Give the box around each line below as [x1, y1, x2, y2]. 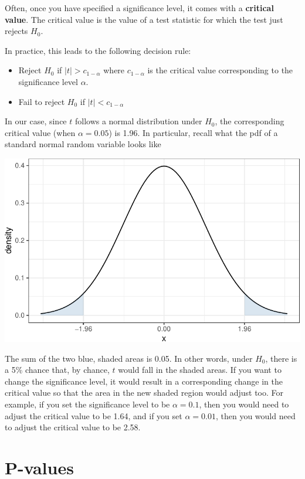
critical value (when [5, 126, 76, 138]
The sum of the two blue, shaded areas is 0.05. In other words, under [5, 352, 253, 364]
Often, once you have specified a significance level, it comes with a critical [5, 2, 274, 13]
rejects [5, 25, 28, 37]
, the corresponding [215, 115, 284, 127]
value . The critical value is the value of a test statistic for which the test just [5, 13, 283, 25]
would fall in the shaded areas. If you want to [118, 364, 282, 376]
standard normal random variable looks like [5, 138, 161, 150]
